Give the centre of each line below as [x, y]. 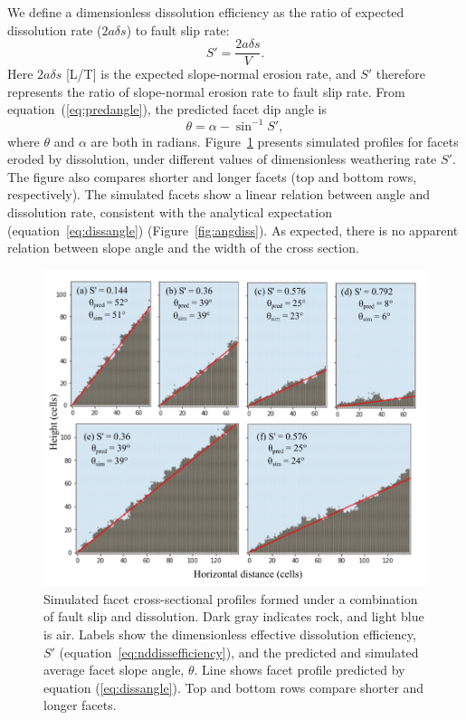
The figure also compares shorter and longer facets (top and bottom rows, [212, 176]
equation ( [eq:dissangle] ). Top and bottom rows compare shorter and [234, 687]
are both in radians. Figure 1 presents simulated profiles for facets [275, 141]
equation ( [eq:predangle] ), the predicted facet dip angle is [167, 109]
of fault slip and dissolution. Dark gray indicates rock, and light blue [234, 616]
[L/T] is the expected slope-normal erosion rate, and [211, 74]
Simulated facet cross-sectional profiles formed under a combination [231, 598]
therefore [400, 74]
